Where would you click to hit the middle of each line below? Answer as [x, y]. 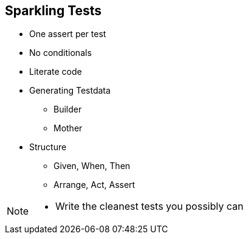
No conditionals [60, 53]
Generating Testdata [70, 91]
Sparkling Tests [53, 11]
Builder [68, 109]
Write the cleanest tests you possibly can [150, 206]
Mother [68, 128]
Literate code [56, 72]
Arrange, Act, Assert [95, 185]
